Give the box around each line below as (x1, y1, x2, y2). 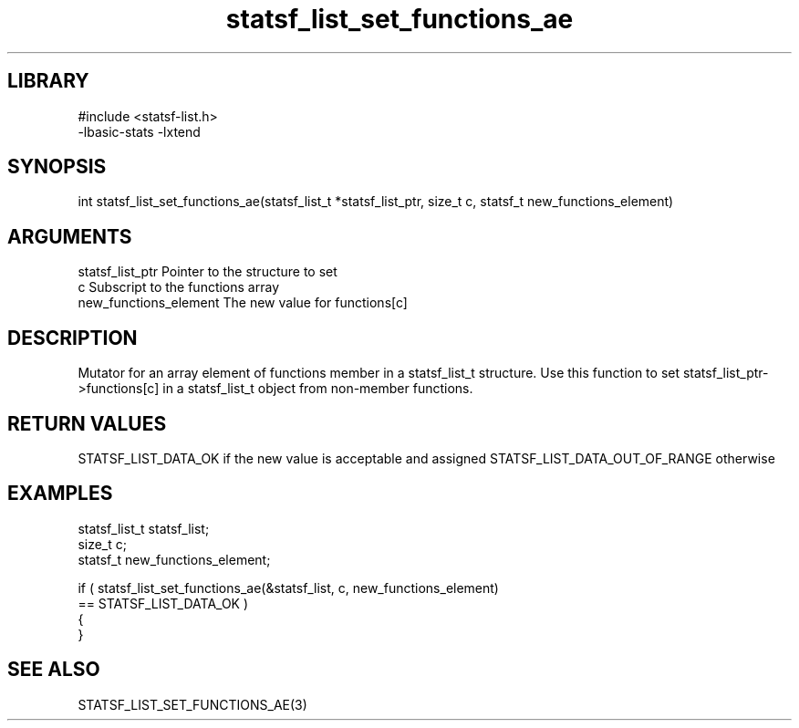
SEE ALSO (7, 658, 100, 681)
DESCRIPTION (7, 326, 138, 349)
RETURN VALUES (7, 411, 167, 435)
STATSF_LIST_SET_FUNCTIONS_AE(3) (78, 696, 307, 712)
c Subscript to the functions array (78, 279, 280, 296)
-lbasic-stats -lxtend (78, 123, 201, 140)
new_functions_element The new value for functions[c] (78, 295, 408, 311)
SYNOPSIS (7, 155, 107, 179)
